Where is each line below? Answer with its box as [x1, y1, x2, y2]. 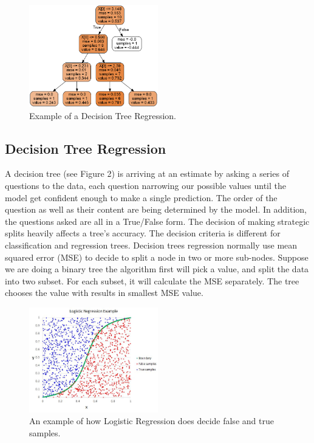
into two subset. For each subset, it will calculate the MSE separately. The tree [5, 274, 299, 287]
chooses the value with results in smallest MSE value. [5, 286, 203, 299]
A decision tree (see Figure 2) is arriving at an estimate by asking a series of [5, 167, 289, 180]
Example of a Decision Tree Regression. [29, 109, 176, 122]
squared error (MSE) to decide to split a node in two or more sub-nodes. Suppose [5, 250, 309, 263]
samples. [29, 426, 61, 439]
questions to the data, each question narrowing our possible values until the [5, 179, 286, 192]
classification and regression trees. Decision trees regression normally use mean [5, 238, 298, 251]
